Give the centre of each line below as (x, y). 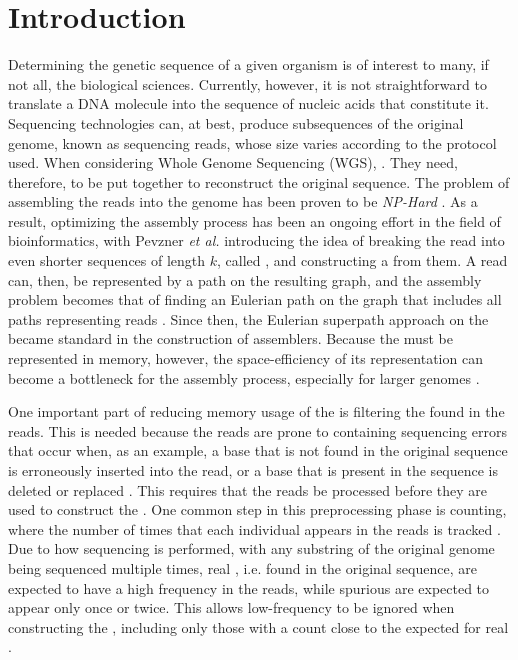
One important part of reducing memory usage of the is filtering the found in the (256, 411)
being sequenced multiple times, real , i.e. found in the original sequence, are (242, 567)
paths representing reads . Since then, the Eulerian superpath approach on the (248, 318)
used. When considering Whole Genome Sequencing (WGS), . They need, (233, 162)
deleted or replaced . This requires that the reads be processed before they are (247, 489)
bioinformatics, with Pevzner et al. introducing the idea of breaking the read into (256, 240)
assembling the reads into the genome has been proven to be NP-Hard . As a (243, 201)
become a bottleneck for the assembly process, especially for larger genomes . (244, 377)
